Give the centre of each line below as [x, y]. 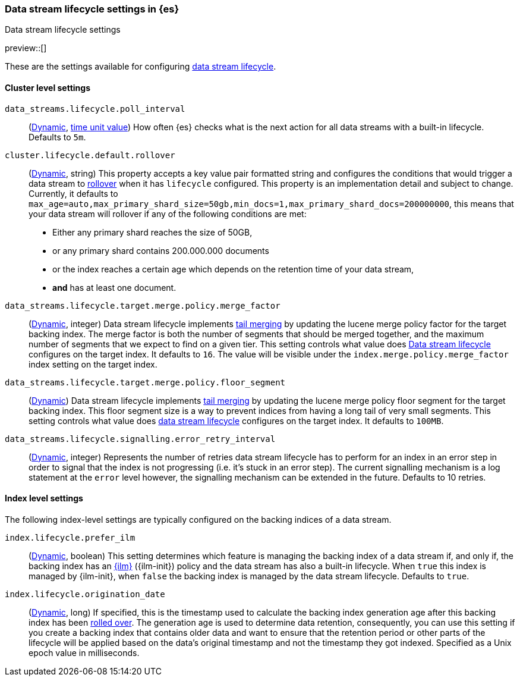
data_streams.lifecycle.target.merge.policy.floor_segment [145, 382]
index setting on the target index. [93, 364]
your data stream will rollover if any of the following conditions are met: [168, 214]
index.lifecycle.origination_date [85, 594]
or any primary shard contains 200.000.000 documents [161, 250]
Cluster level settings [48, 87]
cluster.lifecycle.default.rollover [90, 155]
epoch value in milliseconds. [84, 652]
